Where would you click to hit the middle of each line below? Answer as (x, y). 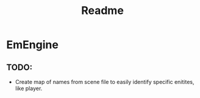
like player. (29, 88)
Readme (102, 11)
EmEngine (33, 45)
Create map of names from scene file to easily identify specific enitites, (105, 82)
